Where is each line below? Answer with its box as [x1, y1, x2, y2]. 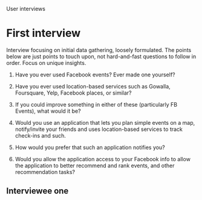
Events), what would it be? [15, 107, 81, 115]
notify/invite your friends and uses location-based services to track [15, 125, 183, 133]
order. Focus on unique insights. [6, 59, 86, 66]
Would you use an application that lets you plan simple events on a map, [15, 119, 195, 126]
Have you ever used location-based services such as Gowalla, [15, 82, 171, 90]
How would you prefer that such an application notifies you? [15, 144, 165, 151]
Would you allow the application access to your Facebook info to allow [15, 155, 191, 162]
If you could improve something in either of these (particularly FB [15, 101, 178, 108]
